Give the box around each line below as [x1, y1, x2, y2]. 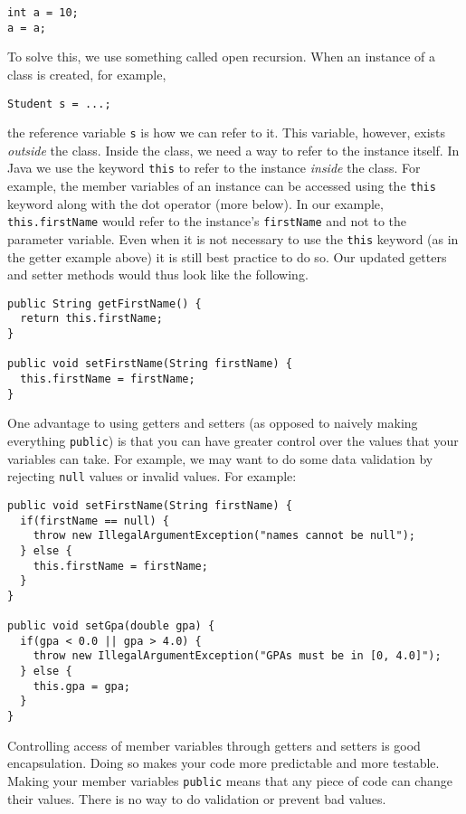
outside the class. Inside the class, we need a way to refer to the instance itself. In [7, 140, 460, 159]
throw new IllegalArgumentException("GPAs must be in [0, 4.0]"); [33, 649, 442, 663]
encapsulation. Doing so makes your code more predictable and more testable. [7, 753, 440, 772]
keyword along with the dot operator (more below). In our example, [7, 194, 384, 213]
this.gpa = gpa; [33, 679, 131, 693]
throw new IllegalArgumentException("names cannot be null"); [33, 529, 416, 543]
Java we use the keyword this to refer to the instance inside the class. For [7, 158, 421, 177]
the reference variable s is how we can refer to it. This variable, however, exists [7, 123, 446, 142]
